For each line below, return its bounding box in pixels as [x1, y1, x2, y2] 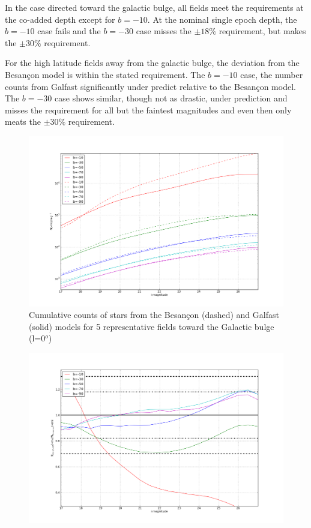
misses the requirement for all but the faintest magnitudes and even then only [5, 103, 292, 116]
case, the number [240, 68, 303, 80]
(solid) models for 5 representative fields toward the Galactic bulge [29, 320, 274, 332]
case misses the [136, 25, 192, 37]
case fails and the [37, 25, 101, 37]
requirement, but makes [219, 25, 306, 37]
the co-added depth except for [5, 13, 115, 25]
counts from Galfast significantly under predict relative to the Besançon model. [5, 80, 296, 92]
